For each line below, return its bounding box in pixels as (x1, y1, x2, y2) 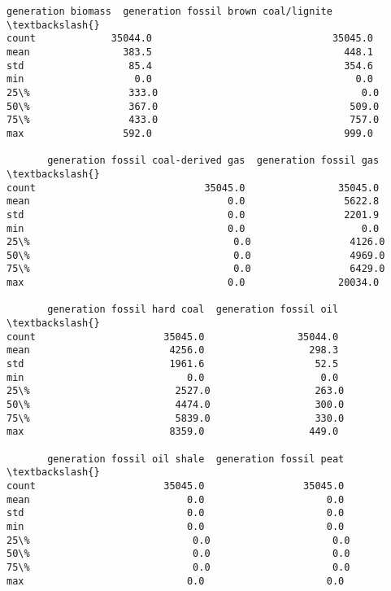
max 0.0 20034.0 (7, 277, 380, 289)
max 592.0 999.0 (7, 127, 374, 139)
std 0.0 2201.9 (7, 208, 380, 221)
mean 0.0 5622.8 (7, 195, 380, 208)
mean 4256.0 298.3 (7, 344, 339, 357)
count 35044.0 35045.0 (7, 33, 374, 45)
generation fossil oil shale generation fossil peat (47, 453, 345, 465)
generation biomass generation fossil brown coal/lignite (7, 6, 332, 17)
